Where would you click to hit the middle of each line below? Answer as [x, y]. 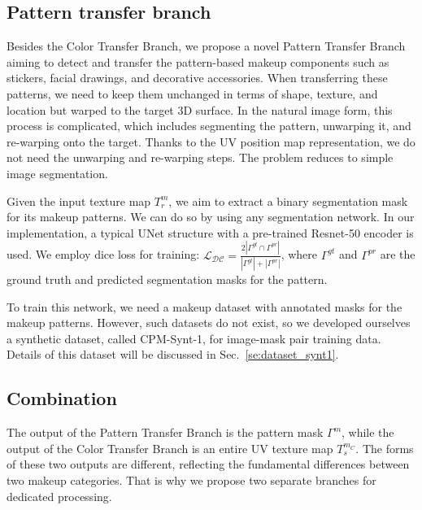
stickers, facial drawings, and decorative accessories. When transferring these [197, 78]
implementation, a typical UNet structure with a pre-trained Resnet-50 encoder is [210, 232]
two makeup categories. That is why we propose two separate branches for [191, 479]
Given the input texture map [79, 201]
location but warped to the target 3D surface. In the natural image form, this [200, 109]
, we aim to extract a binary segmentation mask [288, 201]
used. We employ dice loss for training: [103, 254]
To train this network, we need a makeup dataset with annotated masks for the [204, 306]
